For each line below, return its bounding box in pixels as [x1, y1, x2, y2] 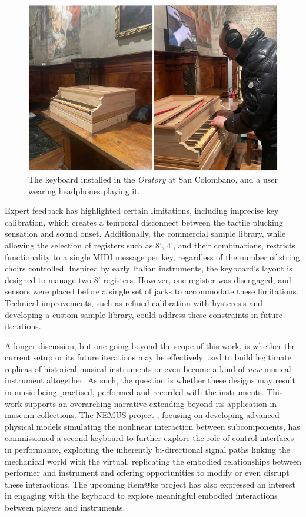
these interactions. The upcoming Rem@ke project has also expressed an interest [5, 478, 295, 490]
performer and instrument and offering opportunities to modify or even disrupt [5, 466, 290, 479]
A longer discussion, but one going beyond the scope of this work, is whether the [5, 339, 296, 352]
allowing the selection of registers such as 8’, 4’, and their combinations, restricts [5, 238, 295, 251]
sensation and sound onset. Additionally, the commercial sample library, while [5, 227, 286, 240]
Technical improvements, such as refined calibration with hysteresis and [5, 296, 263, 309]
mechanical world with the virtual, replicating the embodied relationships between [5, 455, 301, 467]
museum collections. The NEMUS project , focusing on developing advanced [5, 409, 280, 421]
